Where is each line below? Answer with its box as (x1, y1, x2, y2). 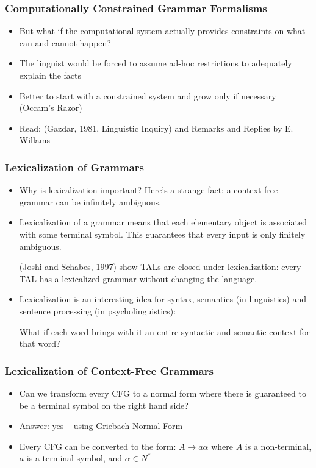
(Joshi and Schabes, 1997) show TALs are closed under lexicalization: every (19, 260, 301, 273)
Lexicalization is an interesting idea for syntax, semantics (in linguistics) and (19, 292, 306, 305)
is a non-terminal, (245, 439, 312, 452)
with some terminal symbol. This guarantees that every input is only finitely (19, 227, 306, 240)
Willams (19, 133, 51, 146)
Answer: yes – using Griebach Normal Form (19, 419, 183, 432)
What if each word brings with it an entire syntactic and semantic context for (19, 325, 310, 338)
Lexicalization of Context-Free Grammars (5, 363, 214, 378)
